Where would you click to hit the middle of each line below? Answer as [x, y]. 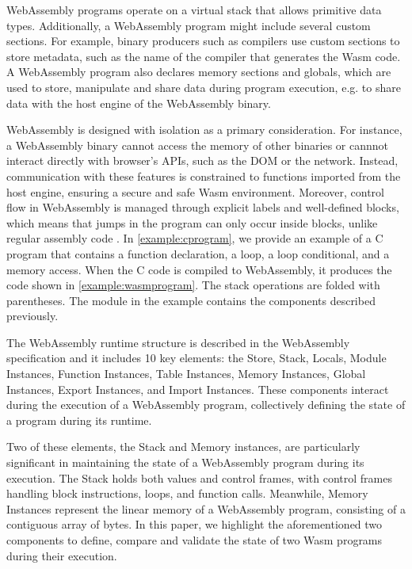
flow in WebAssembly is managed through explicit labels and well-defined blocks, [203, 207]
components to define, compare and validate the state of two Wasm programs [195, 540]
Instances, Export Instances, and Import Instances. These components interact [198, 389]
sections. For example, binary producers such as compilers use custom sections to [203, 41]
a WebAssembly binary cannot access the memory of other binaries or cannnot [198, 145]
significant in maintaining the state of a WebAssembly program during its [185, 462]
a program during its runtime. [79, 420]
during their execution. [62, 555]
